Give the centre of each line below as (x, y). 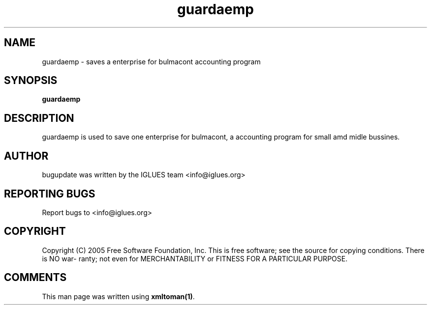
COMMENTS (35, 278)
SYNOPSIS (31, 81)
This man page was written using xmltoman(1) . (118, 296)
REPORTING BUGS (50, 194)
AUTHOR (26, 156)
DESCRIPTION (39, 118)
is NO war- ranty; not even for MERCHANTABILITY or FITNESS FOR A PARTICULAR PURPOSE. (195, 258)
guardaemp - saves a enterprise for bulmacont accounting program (151, 61)
